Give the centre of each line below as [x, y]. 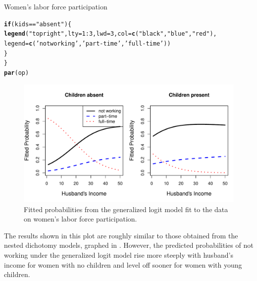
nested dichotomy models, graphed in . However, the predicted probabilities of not [129, 245]
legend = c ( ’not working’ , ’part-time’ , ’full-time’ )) [87, 43]
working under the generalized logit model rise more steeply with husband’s [119, 255]
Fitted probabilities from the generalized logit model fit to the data [126, 209]
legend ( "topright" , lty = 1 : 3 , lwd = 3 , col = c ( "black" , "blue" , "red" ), [110, 34]
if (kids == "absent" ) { [38, 24]
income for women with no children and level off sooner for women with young [123, 264]
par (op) [17, 73]
